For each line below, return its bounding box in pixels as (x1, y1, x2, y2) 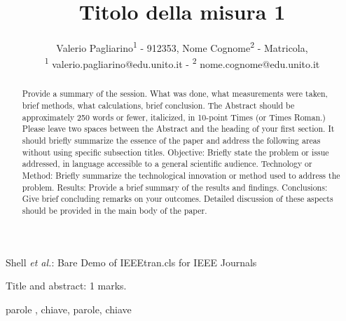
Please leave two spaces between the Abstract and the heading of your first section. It (22, 123, 335, 135)
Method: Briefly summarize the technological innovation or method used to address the (22, 170, 340, 182)
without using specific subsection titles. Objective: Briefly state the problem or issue (22, 146, 329, 158)
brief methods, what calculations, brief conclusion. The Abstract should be (22, 100, 295, 111)
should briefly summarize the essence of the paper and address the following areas (22, 135, 321, 146)
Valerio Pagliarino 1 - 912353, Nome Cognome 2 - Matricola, (56, 39, 308, 55)
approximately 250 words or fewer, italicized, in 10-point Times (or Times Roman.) (22, 111, 326, 123)
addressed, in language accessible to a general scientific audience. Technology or (22, 158, 312, 170)
